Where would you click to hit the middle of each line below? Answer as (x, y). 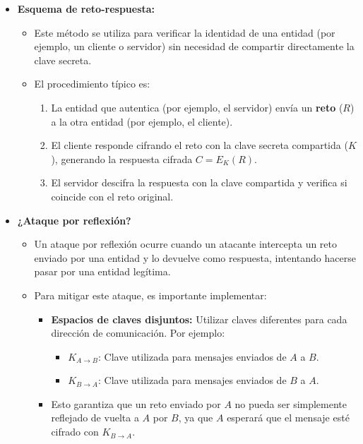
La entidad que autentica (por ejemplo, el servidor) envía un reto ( (197, 107)
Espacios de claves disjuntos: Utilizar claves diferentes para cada (199, 319)
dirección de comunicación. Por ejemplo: (138, 333)
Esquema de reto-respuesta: (86, 8)
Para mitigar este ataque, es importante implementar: (150, 295)
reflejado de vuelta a (95, 418)
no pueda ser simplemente (291, 403)
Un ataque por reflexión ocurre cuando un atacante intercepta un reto (186, 244)
